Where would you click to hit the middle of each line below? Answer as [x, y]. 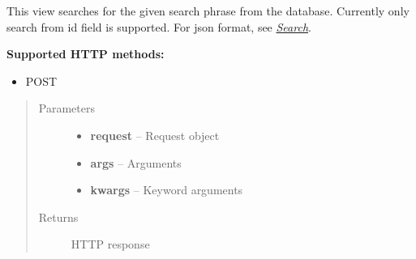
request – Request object [155, 135]
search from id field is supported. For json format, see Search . [159, 26]
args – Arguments [136, 162]
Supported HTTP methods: [86, 54]
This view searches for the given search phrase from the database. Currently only [208, 11]
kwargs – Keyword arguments [167, 190]
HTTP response [110, 244]
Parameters [66, 108]
